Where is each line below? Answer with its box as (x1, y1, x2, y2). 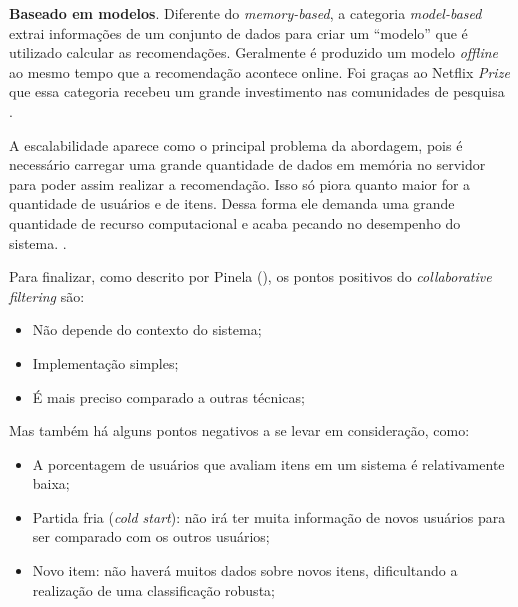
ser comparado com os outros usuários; (32, 526, 270, 547)
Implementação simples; (32, 352, 179, 373)
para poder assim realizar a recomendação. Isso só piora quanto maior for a (9, 173, 471, 194)
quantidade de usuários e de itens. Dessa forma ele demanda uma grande (9, 193, 455, 214)
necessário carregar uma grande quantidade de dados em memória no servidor (9, 154, 486, 175)
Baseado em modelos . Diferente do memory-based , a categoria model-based (9, 3, 482, 23)
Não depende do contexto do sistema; (32, 319, 262, 340)
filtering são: (9, 285, 85, 306)
